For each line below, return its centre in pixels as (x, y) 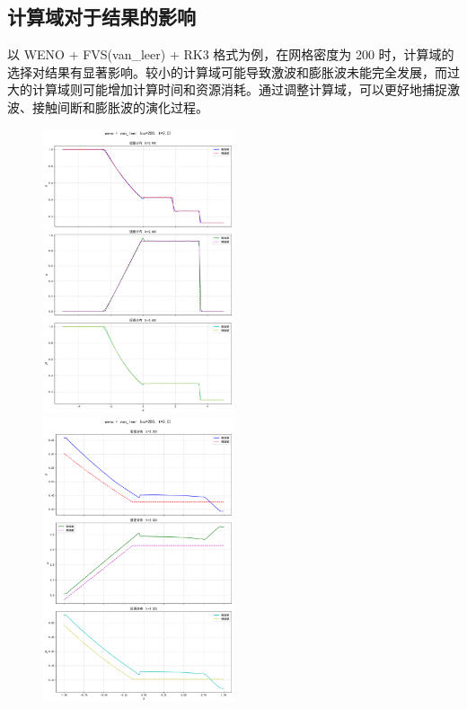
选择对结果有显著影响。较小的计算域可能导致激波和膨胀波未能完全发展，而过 (233, 71)
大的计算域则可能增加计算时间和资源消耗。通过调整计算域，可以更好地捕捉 (227, 89)
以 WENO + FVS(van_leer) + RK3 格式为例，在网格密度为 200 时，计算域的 (231, 54)
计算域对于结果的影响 (101, 17)
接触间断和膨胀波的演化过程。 (120, 106)
